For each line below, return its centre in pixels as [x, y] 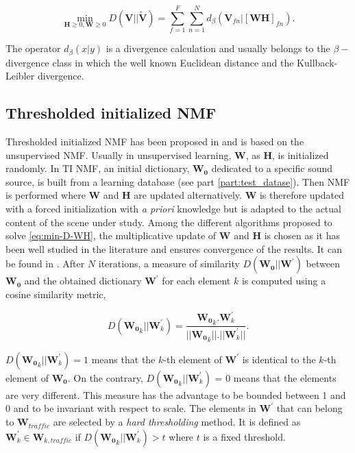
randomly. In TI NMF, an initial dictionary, [98, 168]
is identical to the [279, 359]
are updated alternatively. [188, 195]
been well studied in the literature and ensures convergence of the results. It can [174, 248]
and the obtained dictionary [83, 281]
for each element [196, 281]
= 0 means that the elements [276, 377]
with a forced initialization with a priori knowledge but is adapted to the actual [173, 208]
